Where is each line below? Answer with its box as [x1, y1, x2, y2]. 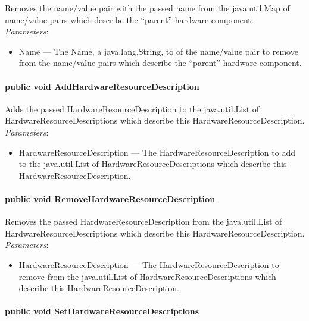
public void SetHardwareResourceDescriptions [5, 305, 199, 317]
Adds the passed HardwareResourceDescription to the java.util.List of [5, 102, 260, 115]
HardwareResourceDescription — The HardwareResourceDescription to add [18, 146, 295, 158]
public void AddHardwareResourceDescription [5, 80, 199, 92]
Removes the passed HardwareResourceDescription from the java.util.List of [5, 215, 282, 228]
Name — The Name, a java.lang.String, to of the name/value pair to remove [18, 45, 298, 57]
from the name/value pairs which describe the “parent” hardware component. [18, 56, 302, 69]
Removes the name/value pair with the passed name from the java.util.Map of [5, 2, 290, 14]
